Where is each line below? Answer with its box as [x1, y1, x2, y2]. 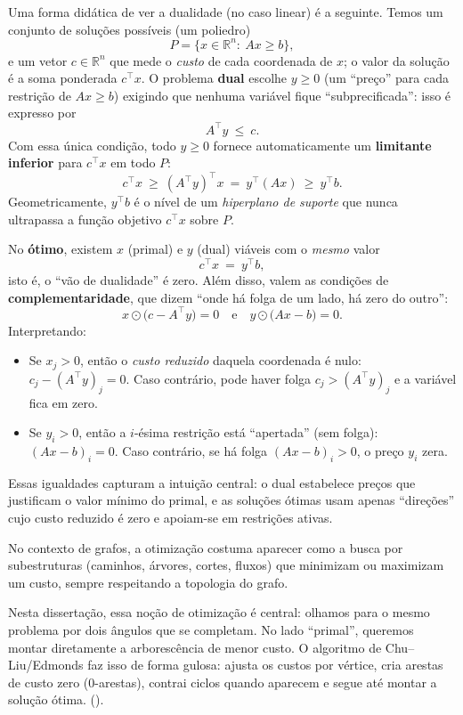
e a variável [394, 369, 457, 387]
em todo [110, 153, 156, 172]
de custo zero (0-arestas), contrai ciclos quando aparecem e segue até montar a [8, 672, 437, 691]
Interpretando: [8, 321, 86, 339]
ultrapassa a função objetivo [8, 209, 162, 228]
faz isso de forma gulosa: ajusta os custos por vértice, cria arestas [87, 655, 443, 674]
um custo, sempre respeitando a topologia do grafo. [8, 573, 288, 591]
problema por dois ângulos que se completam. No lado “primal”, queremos [8, 620, 414, 638]
